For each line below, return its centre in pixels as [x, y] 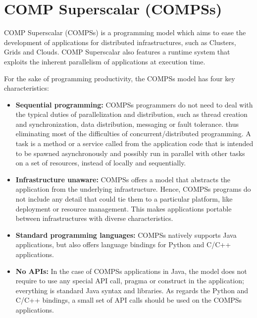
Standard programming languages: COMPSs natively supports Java [126, 235]
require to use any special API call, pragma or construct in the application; [130, 281]
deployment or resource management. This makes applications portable [124, 208]
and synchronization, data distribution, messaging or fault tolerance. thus [127, 124]
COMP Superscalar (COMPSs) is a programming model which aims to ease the [125, 32]
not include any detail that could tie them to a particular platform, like [124, 199]
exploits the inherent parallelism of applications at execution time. [105, 61]
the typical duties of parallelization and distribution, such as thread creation [131, 114]
